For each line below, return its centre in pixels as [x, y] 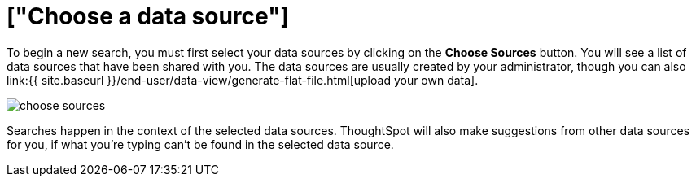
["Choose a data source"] [148, 16]
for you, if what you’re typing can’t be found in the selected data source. [200, 144]
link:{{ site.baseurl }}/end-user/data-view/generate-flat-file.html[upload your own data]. [243, 80]
